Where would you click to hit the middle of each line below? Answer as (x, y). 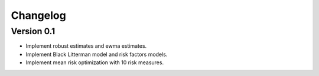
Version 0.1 (33, 31)
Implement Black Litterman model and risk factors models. (97, 54)
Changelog (38, 15)
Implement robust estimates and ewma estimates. (86, 46)
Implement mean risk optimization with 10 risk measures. (95, 62)
